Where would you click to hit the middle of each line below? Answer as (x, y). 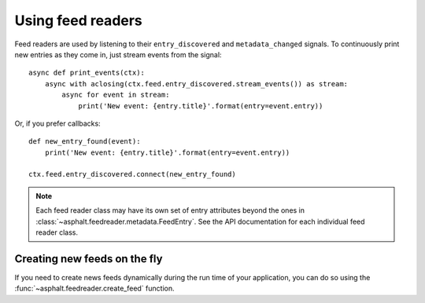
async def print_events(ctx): (87, 73)
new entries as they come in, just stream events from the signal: (118, 54)
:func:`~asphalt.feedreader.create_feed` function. (94, 288)
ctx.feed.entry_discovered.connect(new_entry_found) (132, 174)
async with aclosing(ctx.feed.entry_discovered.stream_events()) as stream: (196, 84)
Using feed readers (79, 20)
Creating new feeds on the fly (89, 259)
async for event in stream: (116, 95)
